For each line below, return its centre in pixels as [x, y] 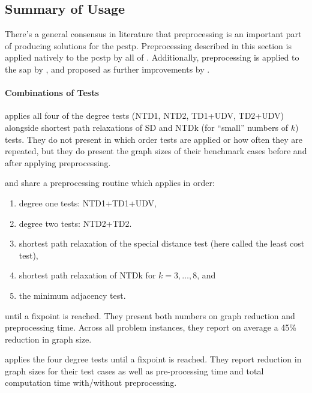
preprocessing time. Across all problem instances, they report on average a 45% [151, 327]
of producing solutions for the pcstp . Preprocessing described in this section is [148, 45]
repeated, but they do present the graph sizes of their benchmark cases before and [156, 151]
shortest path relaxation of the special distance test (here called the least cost [162, 243]
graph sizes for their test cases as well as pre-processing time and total [134, 370]
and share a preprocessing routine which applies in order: [110, 183]
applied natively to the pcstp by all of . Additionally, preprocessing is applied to [152, 57]
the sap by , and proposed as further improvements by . [107, 69]
